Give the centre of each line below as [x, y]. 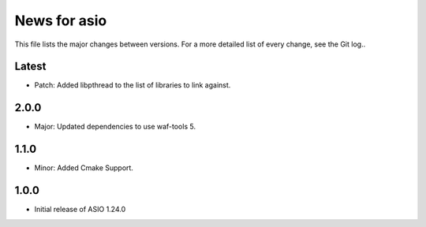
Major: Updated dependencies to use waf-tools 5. [115, 127]
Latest [30, 67]
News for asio [61, 20]
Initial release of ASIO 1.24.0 [80, 210]
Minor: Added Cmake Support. [84, 168]
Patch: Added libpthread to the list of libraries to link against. [133, 85]
